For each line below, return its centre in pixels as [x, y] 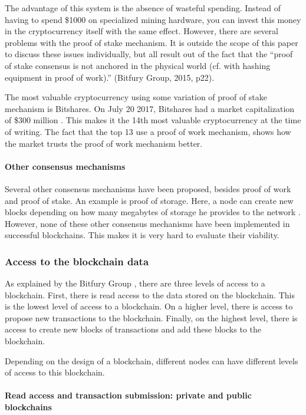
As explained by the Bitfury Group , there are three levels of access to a [135, 283]
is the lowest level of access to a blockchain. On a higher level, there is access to [149, 306]
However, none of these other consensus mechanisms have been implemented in [147, 223]
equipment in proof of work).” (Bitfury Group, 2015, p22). [110, 77]
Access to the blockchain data [77, 261]
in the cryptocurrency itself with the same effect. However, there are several [142, 31]
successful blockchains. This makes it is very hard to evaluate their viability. [142, 235]
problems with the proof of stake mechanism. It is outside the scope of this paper [152, 42]
